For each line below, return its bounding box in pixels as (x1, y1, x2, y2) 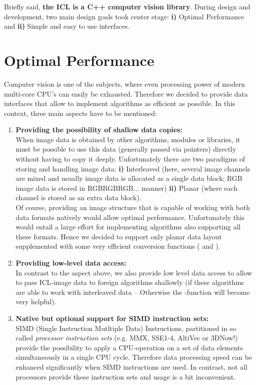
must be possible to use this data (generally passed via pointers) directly (15, 144, 236, 154)
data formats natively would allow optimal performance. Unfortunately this (15, 212, 245, 222)
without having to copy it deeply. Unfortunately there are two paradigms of (15, 154, 245, 164)
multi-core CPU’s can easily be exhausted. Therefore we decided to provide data (4, 88, 248, 99)
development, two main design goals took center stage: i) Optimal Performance (4, 11, 244, 21)
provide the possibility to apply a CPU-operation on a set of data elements (15, 342, 243, 352)
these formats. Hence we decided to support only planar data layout (15, 231, 222, 241)
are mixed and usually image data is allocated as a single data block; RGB (15, 173, 243, 183)
